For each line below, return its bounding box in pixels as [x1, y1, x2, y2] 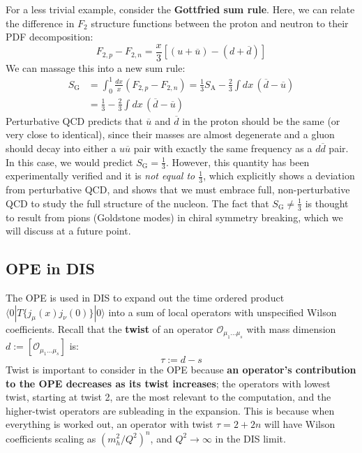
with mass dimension [246, 321, 336, 336]
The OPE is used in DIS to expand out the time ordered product [6, 290, 285, 305]
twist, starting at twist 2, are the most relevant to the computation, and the [6, 389, 331, 404]
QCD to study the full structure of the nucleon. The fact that [6, 195, 269, 210]
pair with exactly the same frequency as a [133, 140, 312, 155]
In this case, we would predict [6, 154, 133, 169]
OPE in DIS [6, 258, 95, 279]
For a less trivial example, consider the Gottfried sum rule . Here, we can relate [6, 2, 355, 16]
